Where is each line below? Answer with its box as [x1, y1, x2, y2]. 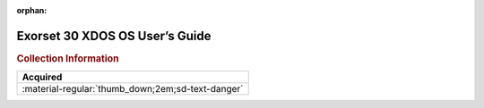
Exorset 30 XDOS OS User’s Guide [16, 28, 212, 44]
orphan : [16, 5, 48, 15]
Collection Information [16, 52, 120, 64]
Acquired [22, 71, 63, 84]
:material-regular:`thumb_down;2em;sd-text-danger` [22, 83, 244, 96]
